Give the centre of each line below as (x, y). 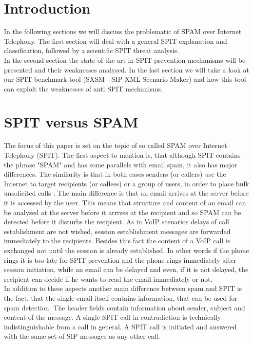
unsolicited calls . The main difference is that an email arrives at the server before (126, 193)
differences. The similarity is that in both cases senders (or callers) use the (115, 174)
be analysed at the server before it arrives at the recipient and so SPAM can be (123, 212)
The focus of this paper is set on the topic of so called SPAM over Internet (116, 145)
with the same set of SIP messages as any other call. (82, 336)
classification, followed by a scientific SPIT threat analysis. (92, 50)
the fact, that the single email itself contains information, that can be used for (121, 298)
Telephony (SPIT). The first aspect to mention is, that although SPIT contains (122, 155)
